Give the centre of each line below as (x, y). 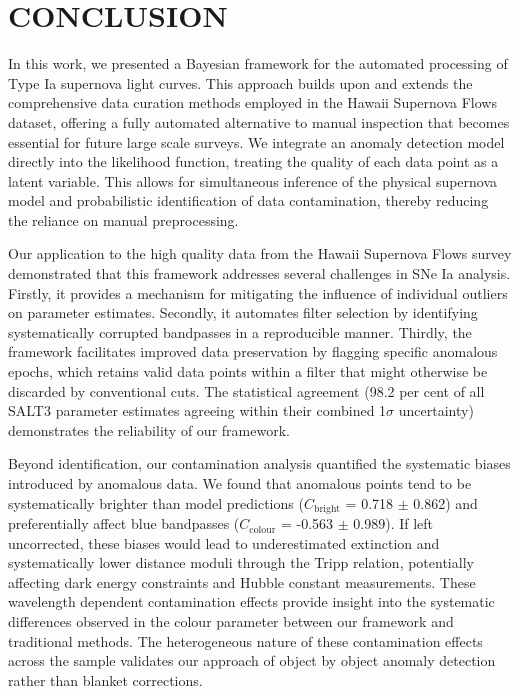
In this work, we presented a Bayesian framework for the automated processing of (258, 63)
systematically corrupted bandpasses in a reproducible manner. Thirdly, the (240, 331)
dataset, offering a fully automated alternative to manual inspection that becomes (259, 121)
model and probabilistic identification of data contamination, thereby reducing (248, 200)
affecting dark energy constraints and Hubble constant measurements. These (242, 581)
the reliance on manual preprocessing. (123, 219)
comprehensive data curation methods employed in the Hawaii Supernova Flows (252, 102)
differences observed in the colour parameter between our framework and (231, 621)
